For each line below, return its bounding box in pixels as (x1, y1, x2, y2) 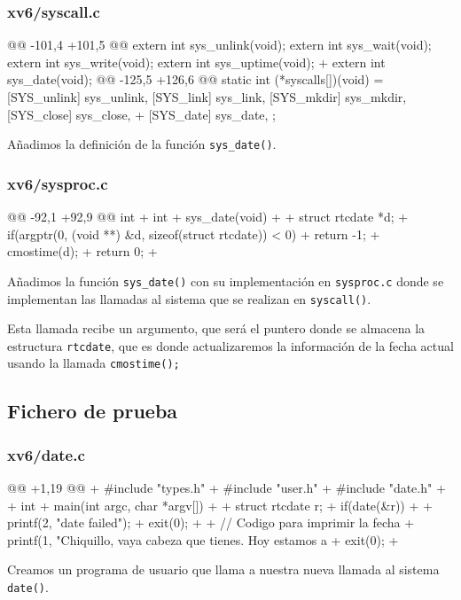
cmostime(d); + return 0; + (7, 242, 158, 261)
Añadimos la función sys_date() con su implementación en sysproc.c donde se (7, 271, 444, 290)
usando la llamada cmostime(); (7, 354, 180, 372)
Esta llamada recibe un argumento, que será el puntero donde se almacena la (7, 319, 426, 338)
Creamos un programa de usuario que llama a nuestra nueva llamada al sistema (7, 560, 440, 579)
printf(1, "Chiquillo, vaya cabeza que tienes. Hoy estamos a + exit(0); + (7, 530, 399, 549)
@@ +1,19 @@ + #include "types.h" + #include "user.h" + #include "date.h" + (7, 479, 446, 497)
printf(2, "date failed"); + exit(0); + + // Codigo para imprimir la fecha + (7, 513, 415, 532)
